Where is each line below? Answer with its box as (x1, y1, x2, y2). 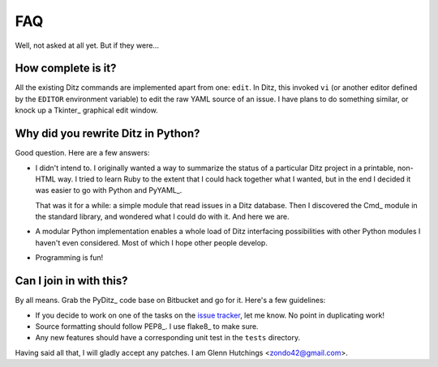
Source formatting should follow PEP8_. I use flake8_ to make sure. (35, 321, 259, 331)
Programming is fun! (35, 253, 104, 262)
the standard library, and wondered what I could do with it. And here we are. (35, 211, 290, 222)
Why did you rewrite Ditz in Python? (15, 126, 200, 141)
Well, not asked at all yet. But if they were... (15, 41, 160, 50)
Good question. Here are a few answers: (15, 148, 150, 158)
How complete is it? (15, 62, 117, 75)
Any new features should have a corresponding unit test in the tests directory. (35, 333, 300, 343)
